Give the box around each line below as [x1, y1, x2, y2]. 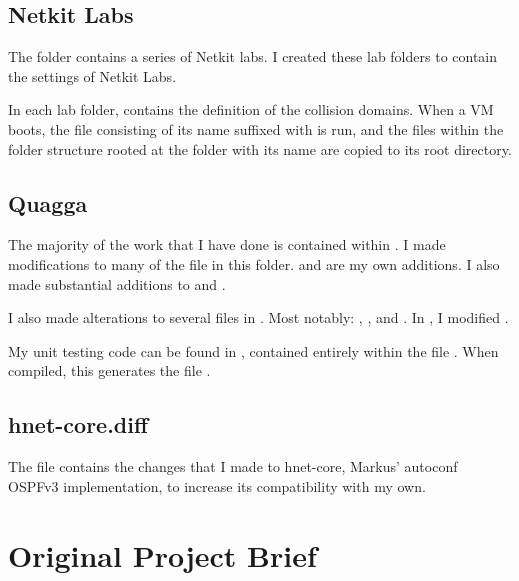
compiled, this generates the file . [8, 360, 211, 381]
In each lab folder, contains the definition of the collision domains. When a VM [8, 99, 494, 120]
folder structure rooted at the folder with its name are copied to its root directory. [8, 138, 512, 159]
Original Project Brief [8, 534, 317, 575]
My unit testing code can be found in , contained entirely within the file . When [8, 340, 499, 361]
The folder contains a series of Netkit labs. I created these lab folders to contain [8, 46, 498, 67]
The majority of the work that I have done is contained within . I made [8, 234, 446, 255]
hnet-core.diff [8, 409, 149, 440]
